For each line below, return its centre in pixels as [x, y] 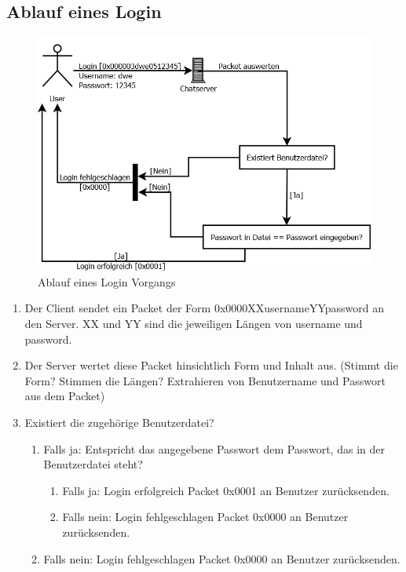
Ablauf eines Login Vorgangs [107, 281]
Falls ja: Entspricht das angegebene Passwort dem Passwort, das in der [214, 448]
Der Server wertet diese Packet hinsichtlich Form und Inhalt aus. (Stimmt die [211, 365]
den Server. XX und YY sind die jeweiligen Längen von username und [194, 323]
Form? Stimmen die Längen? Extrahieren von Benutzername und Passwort [205, 380]
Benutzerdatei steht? [93, 464]
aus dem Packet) [65, 396]
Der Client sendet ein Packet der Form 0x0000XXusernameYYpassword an [205, 308]
